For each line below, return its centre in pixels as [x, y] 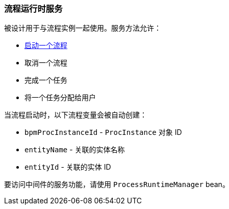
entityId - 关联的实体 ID [68, 167]
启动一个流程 [46, 45]
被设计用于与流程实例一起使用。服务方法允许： [83, 28]
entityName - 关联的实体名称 [75, 150]
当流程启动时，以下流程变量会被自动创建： [75, 115]
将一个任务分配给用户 [60, 98]
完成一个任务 [46, 80]
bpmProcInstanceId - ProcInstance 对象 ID [103, 132]
